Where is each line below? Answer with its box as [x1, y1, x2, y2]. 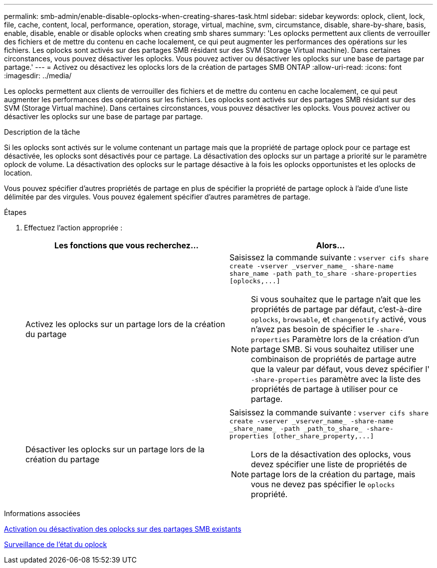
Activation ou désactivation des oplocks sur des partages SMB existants [4, 525, 241, 533]
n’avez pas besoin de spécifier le [251, 324, 374, 334]
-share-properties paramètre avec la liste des [251, 374, 421, 384]
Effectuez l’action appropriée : [24, 223, 123, 232]
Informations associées [4, 509, 80, 518]
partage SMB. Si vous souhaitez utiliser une [251, 344, 415, 354]
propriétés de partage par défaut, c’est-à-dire [251, 304, 422, 314]
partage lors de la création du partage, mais [251, 469, 416, 479]
